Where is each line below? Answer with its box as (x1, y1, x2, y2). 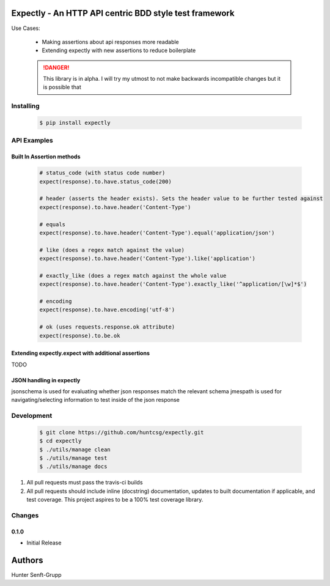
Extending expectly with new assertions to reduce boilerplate (42, 46, 196, 54)
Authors (11, 555, 43, 565)
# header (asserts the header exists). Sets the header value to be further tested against (39, 195, 323, 202)
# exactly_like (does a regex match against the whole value (39, 272, 227, 279)
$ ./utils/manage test (39, 454, 108, 462)
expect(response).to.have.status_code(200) (39, 178, 172, 185)
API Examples (11, 136, 53, 145)
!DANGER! (43, 64, 70, 71)
